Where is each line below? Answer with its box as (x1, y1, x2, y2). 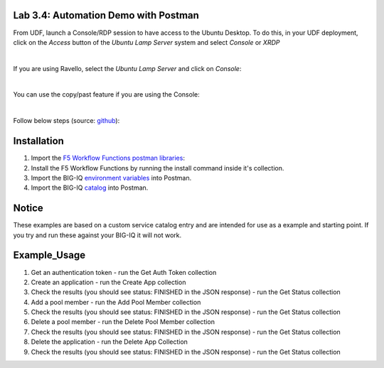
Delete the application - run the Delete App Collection (31, 337, 188, 346)
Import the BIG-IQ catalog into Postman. (31, 183, 149, 192)
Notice (13, 202, 44, 215)
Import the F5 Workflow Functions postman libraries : (31, 153, 185, 163)
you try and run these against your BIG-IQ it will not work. (13, 231, 182, 239)
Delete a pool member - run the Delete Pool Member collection (31, 318, 215, 326)
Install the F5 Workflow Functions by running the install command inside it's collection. (31, 163, 284, 172)
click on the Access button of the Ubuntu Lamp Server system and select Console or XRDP (13, 38, 280, 46)
